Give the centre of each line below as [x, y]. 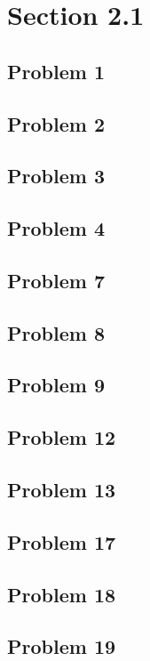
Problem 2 [56, 123]
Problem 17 [62, 541]
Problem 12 [62, 437]
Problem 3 [56, 176]
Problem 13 [62, 490]
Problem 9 [56, 385]
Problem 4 [56, 228]
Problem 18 [62, 594]
